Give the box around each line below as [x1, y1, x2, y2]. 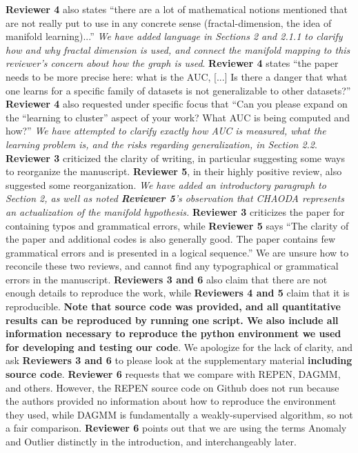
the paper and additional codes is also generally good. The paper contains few [6, 232, 336, 246]
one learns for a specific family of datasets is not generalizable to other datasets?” [6, 83, 351, 97]
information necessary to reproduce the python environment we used [6, 326, 341, 341]
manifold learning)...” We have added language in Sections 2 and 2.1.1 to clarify [6, 29, 343, 43]
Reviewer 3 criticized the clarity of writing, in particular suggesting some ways [6, 150, 345, 165]
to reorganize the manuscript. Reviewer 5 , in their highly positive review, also [6, 164, 342, 179]
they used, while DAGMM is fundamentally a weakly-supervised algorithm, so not [6, 407, 353, 421]
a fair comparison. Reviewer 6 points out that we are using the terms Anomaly [6, 421, 347, 435]
